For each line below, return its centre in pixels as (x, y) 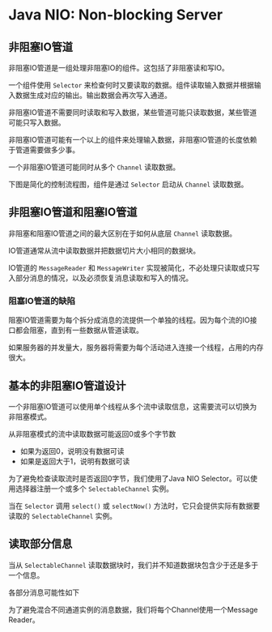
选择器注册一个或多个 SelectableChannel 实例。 (94, 489)
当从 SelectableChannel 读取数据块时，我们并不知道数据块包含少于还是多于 (134, 565)
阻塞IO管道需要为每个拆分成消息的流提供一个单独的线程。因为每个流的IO (129, 320)
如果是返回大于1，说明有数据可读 (75, 461)
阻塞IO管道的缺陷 (42, 301)
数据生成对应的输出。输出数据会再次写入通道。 (93, 95)
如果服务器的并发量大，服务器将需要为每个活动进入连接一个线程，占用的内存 (136, 348)
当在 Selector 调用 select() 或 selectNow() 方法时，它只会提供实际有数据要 (134, 506)
